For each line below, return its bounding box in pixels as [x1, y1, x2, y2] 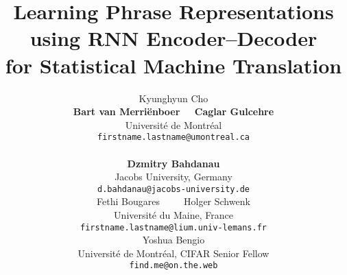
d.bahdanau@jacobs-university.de [97, 184, 250, 194]
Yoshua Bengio [142, 232, 205, 247]
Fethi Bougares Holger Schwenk [97, 194, 250, 208]
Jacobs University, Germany [115, 169, 232, 184]
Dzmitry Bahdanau [127, 156, 220, 170]
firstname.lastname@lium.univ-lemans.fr [80, 222, 267, 232]
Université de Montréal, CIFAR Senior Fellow [77, 246, 270, 260]
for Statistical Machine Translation [5, 51, 342, 79]
